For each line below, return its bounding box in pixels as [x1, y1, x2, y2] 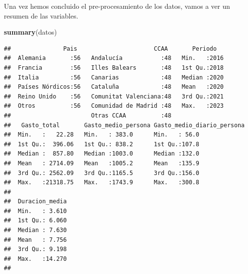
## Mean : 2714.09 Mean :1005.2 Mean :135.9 [4, 159, 199, 167]
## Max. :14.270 [4, 255, 67, 262]
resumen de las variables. [4, 10, 78, 20]
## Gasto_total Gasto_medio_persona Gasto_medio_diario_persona [4, 121, 245, 129]
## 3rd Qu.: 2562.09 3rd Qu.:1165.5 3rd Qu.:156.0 [4, 169, 199, 176]
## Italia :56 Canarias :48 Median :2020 [4, 74, 224, 81]
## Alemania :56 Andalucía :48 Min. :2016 [4, 55, 224, 62]
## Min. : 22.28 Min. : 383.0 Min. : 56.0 [4, 131, 199, 138]
